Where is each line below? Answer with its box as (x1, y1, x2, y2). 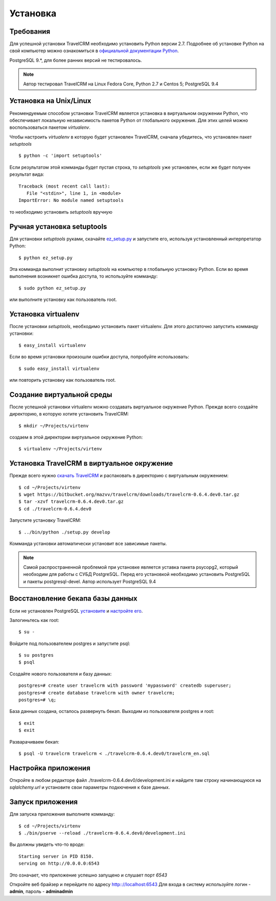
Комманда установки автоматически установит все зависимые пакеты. (9, 541, 167, 547)
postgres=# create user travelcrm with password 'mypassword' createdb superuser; (18, 683, 232, 688)
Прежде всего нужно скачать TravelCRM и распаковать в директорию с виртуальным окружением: (9, 473, 228, 479)
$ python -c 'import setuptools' (18, 153, 102, 158)
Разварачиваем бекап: (9, 738, 60, 745)
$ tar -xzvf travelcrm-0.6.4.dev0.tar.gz (18, 499, 124, 504)
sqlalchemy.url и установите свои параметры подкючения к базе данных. (9, 784, 170, 791)
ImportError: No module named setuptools (18, 197, 124, 203)
